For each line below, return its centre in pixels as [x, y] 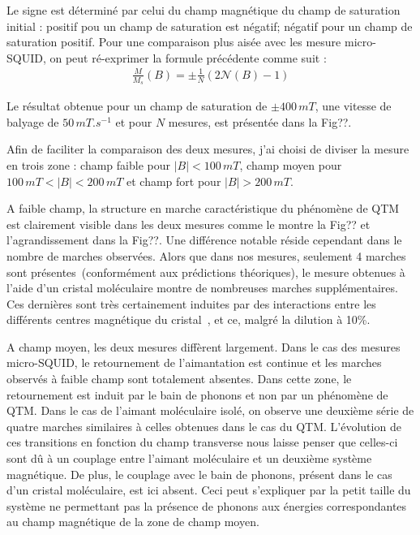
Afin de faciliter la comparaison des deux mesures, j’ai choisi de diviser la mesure [208, 149]
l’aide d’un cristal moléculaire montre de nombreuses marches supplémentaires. [202, 288]
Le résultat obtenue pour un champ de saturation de [137, 106]
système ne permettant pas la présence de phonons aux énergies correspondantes [207, 505]
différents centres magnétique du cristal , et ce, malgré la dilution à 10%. [189, 319]
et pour [134, 121]
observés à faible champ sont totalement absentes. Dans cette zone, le [179, 379]
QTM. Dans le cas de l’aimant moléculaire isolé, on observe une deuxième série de [210, 410]
